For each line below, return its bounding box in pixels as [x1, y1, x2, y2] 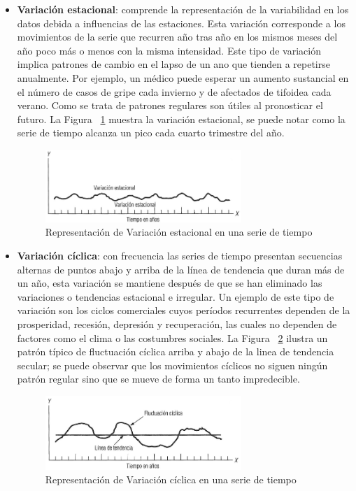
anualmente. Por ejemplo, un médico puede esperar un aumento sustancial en [17, 70, 349, 85]
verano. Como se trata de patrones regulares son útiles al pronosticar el [17, 98, 323, 113]
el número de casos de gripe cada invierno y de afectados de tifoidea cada [17, 84, 332, 99]
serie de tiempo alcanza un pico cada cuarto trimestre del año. [17, 125, 285, 140]
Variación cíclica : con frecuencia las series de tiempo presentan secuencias [17, 248, 343, 263]
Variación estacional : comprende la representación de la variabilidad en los [17, 2, 349, 16]
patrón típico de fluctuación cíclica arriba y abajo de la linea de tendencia [17, 344, 334, 359]
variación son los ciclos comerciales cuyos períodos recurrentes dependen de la [17, 303, 350, 318]
